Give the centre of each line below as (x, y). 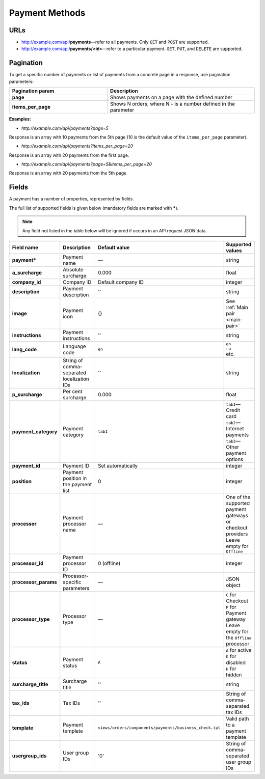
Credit (233, 410)
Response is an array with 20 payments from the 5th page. (68, 173)
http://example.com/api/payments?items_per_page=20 (77, 146)
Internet (235, 428)
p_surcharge (27, 394)
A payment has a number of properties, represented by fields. (72, 199)
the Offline (239, 638)
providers (237, 534)
